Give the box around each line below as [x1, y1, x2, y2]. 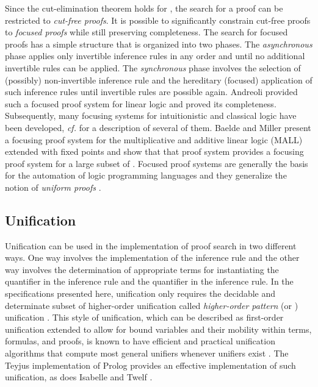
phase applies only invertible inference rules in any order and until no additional [5, 49, 305, 62]
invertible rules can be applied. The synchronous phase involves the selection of [5, 61, 301, 74]
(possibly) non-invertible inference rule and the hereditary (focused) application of [5, 73, 313, 86]
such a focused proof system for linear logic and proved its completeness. [5, 97, 276, 110]
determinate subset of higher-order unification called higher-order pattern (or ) [5, 299, 298, 311]
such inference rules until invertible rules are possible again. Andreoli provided [5, 85, 298, 98]
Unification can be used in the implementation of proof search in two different [5, 239, 297, 252]
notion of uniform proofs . [5, 180, 101, 193]
